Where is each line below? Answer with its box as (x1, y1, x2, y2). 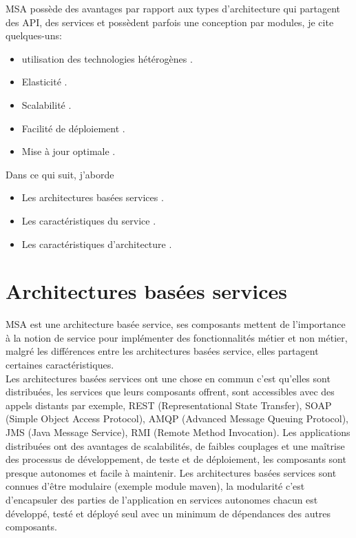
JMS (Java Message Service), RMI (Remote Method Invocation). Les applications (6, 425, 350, 439)
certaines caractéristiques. (6, 358, 114, 372)
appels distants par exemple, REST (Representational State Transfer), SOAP (6, 397, 332, 412)
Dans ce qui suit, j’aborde (6, 167, 114, 181)
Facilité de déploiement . (21, 121, 125, 135)
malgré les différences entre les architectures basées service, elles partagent (6, 344, 319, 358)
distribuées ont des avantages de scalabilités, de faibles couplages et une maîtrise (6, 438, 345, 453)
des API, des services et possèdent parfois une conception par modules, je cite (6, 14, 334, 29)
